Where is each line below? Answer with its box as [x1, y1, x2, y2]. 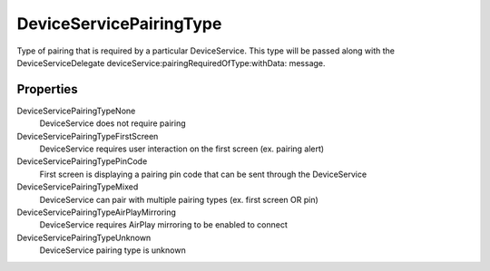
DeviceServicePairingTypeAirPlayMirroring [16, 207, 177, 218]
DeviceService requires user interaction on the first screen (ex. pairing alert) [39, 143, 325, 154]
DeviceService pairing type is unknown [39, 245, 186, 256]
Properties [16, 82, 78, 97]
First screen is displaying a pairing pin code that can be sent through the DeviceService [39, 169, 367, 179]
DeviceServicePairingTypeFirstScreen [16, 131, 159, 141]
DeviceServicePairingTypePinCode [16, 156, 148, 167]
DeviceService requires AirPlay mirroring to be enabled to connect [39, 219, 288, 230]
